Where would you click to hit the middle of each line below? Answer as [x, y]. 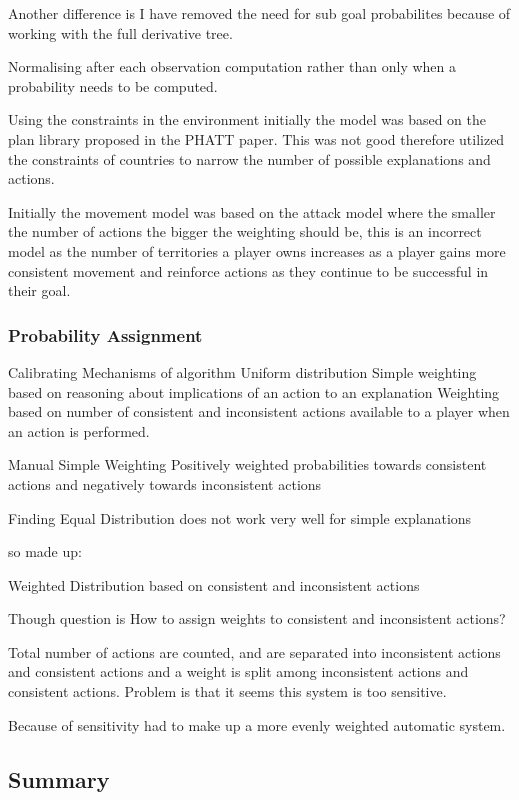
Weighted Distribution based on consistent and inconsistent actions [214, 584]
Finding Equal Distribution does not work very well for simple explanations [240, 517]
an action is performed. [79, 430]
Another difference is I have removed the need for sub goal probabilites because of [259, 13]
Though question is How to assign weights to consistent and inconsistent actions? [257, 618]
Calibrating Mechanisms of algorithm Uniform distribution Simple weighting [242, 371]
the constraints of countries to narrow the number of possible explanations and [249, 158]
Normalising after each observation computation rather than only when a [232, 66]
